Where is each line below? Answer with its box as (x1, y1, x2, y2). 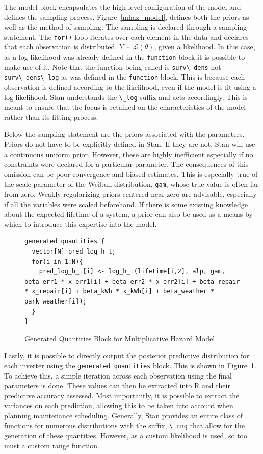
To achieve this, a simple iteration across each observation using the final (4, 370, 232, 381)
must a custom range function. (4, 440, 99, 450)
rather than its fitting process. (4, 111, 98, 122)
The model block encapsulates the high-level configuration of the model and (4, 2, 241, 12)
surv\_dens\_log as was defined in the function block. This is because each (4, 71, 245, 82)
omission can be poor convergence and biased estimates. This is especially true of (4, 168, 258, 179)
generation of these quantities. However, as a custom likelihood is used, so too (4, 430, 247, 441)
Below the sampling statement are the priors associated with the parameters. (4, 129, 245, 139)
